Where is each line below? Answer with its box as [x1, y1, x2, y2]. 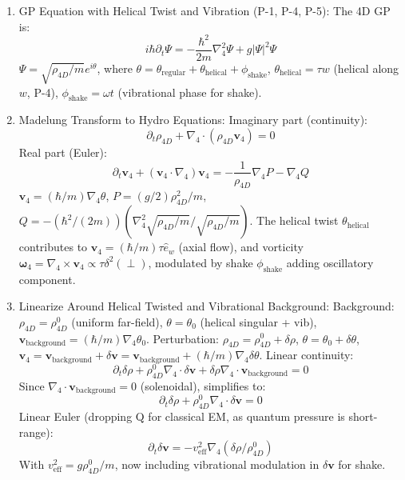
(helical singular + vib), [200, 313, 317, 330]
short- [348, 407, 378, 424]
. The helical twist [249, 212, 339, 229]
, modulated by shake [148, 254, 253, 270]
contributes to [18, 238, 88, 255]
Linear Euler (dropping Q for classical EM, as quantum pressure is [18, 407, 345, 424]
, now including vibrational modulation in [114, 456, 320, 473]
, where [97, 59, 133, 76]
